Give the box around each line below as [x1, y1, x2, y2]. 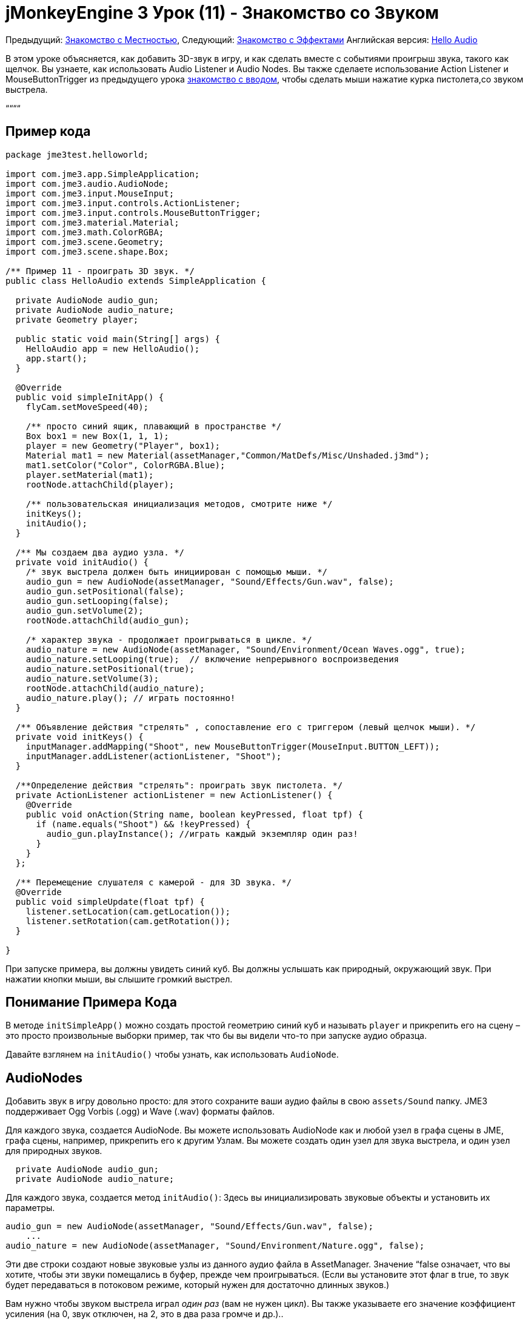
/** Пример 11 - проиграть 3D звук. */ [5, 266, 195, 276]
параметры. [5, 1203, 55, 1213]
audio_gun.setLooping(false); [25, 596, 169, 606]
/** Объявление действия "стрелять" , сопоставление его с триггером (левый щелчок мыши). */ [15, 722, 476, 732]
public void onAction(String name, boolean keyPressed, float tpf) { [25, 809, 364, 819]
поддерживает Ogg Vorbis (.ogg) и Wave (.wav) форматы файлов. [5, 1106, 275, 1117]
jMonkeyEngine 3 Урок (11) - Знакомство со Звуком [5, 2, 439, 23]
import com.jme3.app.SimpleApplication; [5, 169, 200, 179]
